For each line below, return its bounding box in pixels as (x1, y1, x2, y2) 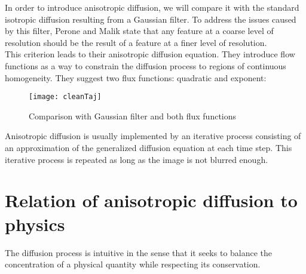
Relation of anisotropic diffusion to (5, 188, 298, 213)
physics (5, 211, 65, 236)
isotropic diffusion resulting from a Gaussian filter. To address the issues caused (5, 13, 296, 25)
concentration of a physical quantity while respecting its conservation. (5, 258, 261, 270)
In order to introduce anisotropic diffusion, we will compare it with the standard (5, 1, 299, 13)
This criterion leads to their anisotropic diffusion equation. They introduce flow (5, 48, 295, 60)
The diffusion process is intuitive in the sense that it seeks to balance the (5, 246, 273, 258)
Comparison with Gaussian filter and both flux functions (29, 109, 237, 122)
